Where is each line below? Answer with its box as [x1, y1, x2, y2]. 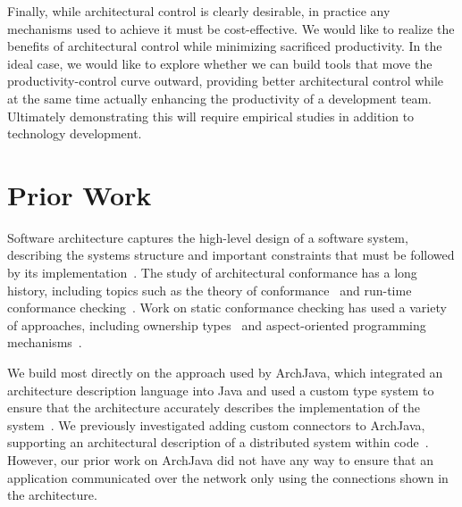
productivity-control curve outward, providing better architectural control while [7, 71, 444, 90]
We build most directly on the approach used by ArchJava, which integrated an [7, 363, 443, 382]
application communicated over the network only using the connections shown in [7, 468, 449, 486]
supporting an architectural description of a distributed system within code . [7, 433, 429, 452]
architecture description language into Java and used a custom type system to [7, 380, 434, 399]
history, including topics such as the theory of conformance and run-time [7, 280, 412, 299]
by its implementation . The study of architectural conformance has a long [7, 263, 417, 282]
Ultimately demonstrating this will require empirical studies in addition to [7, 106, 415, 125]
